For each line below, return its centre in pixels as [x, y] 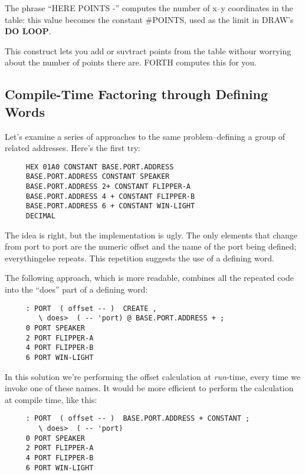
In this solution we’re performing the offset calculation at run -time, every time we [153, 376]
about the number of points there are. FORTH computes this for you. [131, 62]
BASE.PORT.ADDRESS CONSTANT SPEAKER [98, 177]
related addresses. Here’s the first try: [73, 148]
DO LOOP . [28, 31]
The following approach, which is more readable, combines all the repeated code [149, 278]
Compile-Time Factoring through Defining [137, 94]
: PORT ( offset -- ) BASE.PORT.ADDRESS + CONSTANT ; [138, 419]
